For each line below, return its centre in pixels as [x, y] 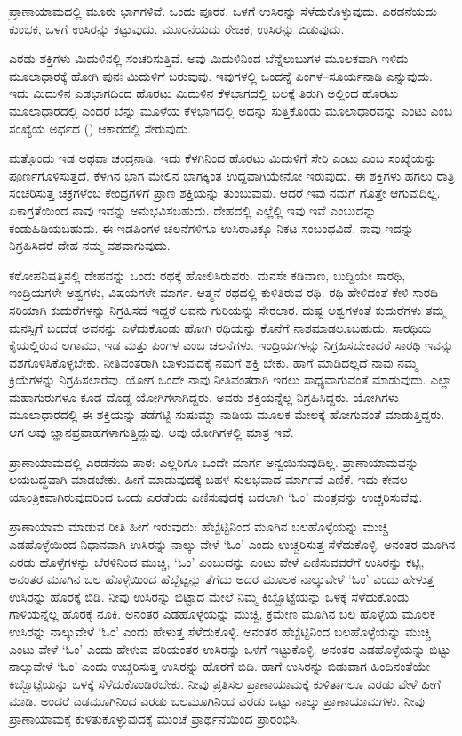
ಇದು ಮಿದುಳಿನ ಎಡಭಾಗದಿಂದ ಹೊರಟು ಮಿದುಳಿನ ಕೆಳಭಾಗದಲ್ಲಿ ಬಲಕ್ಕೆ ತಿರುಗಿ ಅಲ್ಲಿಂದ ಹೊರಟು [204, 93]
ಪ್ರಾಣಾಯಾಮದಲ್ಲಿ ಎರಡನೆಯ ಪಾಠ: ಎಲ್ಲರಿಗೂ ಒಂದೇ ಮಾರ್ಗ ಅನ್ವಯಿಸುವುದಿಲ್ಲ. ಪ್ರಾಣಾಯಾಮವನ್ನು [214, 461]
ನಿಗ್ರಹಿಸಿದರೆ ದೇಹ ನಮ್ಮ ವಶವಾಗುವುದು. [90, 245]
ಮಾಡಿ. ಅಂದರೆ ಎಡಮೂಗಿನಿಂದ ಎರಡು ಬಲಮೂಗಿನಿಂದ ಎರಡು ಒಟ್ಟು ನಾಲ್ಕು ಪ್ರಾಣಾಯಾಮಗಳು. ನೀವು [217, 701]
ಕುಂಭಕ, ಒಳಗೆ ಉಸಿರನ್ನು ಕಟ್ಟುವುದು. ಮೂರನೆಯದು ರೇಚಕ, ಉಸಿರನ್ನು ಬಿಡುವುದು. [177, 28]
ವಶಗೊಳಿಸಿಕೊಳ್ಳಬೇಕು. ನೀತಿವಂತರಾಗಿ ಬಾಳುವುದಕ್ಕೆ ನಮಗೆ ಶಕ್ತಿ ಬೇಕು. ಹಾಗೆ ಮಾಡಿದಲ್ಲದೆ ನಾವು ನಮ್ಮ [214, 362]
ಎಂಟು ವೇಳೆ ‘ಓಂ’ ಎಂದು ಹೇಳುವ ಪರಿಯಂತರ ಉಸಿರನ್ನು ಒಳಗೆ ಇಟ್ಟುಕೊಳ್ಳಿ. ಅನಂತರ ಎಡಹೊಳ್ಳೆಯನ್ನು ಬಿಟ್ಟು [230, 648]
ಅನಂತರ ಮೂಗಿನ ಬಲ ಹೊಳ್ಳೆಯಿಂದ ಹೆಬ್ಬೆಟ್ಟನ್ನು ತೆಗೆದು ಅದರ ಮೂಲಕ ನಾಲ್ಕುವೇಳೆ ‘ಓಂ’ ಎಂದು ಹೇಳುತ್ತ [222, 579]
